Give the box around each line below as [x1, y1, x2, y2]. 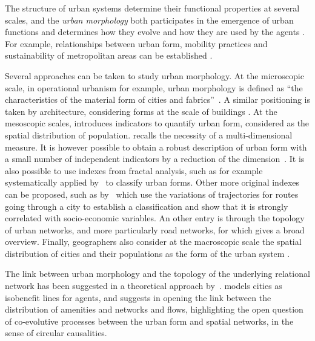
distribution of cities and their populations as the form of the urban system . [5, 247, 290, 259]
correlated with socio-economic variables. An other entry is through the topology [5, 212, 305, 224]
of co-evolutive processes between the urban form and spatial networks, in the [5, 314, 294, 327]
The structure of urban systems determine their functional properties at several [5, 2, 300, 14]
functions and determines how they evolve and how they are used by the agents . [5, 25, 305, 38]
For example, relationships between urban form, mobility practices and [5, 37, 268, 50]
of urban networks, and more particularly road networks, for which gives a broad [5, 223, 305, 236]
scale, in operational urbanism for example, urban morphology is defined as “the [5, 81, 303, 94]
